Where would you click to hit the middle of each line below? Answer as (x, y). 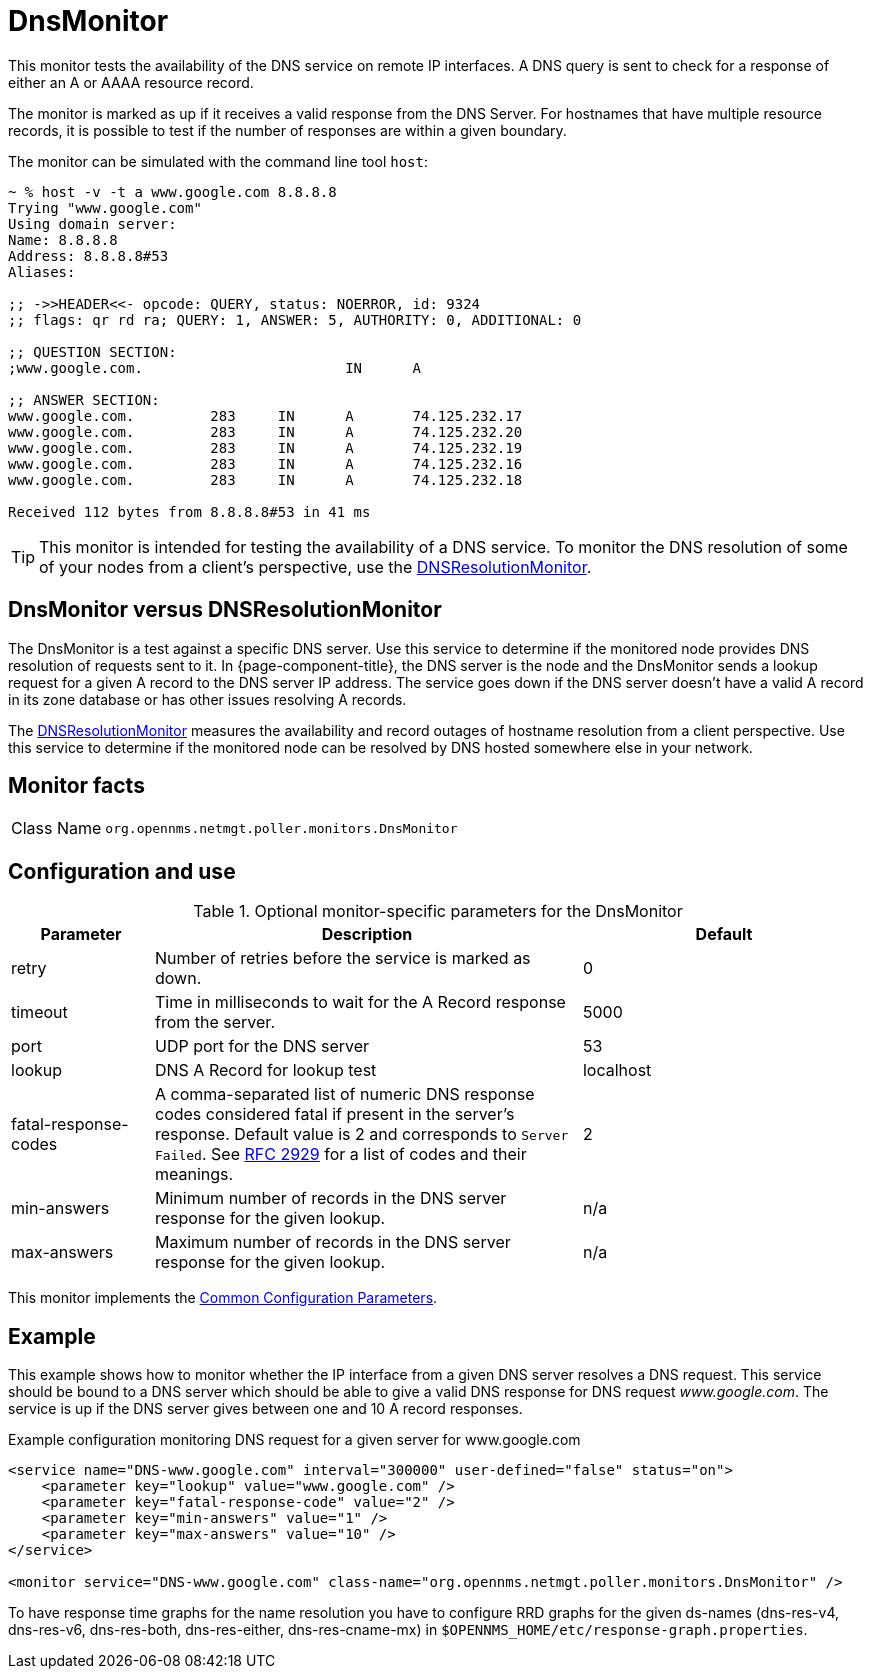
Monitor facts (76, 786)
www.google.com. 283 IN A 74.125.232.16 (265, 463)
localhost (617, 1070)
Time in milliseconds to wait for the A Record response (360, 1002)
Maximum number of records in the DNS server (332, 1242)
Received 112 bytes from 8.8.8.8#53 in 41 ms (189, 511)
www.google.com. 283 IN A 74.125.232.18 (265, 479)
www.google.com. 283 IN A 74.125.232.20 (265, 431)
